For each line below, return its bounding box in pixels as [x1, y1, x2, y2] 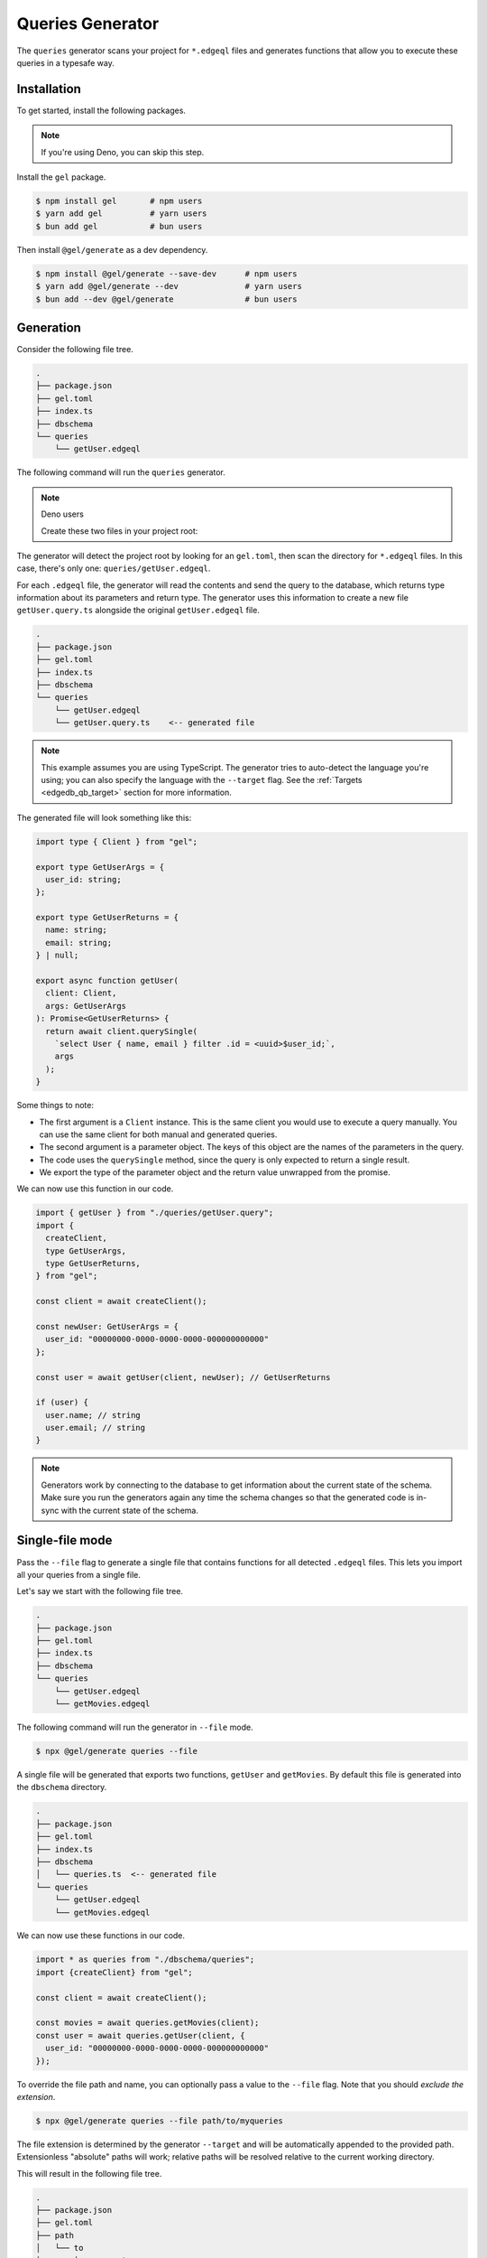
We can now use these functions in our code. [16, 1930, 185, 1941]
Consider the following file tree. [16, 344, 134, 355]
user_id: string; [45, 874, 122, 884]
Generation [16, 320, 81, 335]
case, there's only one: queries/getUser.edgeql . [16, 563, 211, 574]
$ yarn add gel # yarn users [35, 209, 207, 219]
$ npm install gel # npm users [35, 196, 203, 206]
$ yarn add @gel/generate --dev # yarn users [35, 281, 302, 292]
